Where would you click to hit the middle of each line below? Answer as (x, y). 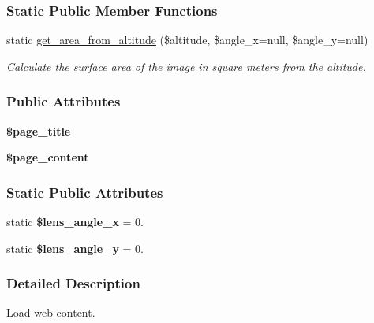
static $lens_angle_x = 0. (75, 222)
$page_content (48, 157)
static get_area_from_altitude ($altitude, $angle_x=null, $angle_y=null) (187, 40)
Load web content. (51, 312)
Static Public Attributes (85, 192)
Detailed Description (73, 283)
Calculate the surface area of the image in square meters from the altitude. (186, 66)
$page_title (39, 130)
